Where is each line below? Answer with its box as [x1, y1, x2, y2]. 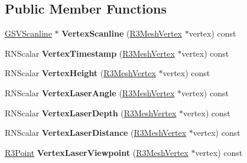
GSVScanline [5, 27, 52, 40]
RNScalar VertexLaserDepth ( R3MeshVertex [5, 106, 177, 119]
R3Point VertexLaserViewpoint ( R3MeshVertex [5, 146, 188, 158]
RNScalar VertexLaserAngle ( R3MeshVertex [5, 86, 175, 99]
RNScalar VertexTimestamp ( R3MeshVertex [5, 47, 175, 59]
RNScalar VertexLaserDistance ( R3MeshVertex [5, 126, 187, 139]
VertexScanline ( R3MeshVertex [61, 27, 182, 40]
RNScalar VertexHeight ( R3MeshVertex [5, 67, 156, 79]
